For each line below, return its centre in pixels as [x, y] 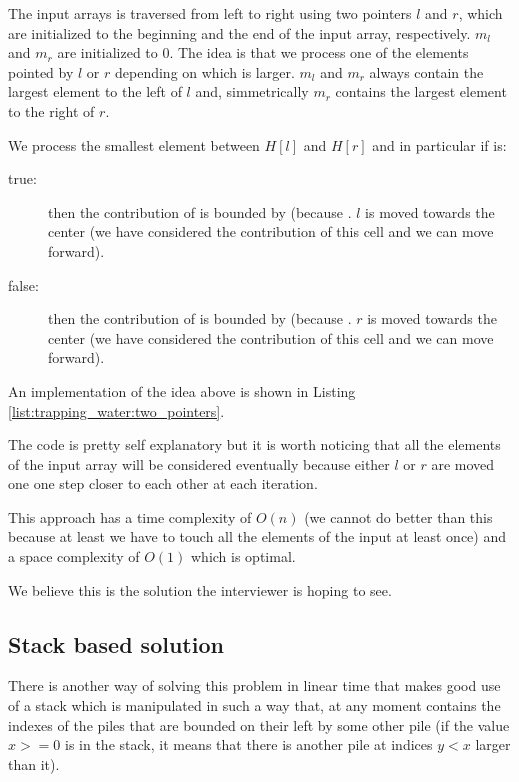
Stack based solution [116, 643]
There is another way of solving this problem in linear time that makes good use [254, 685]
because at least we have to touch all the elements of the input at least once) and [257, 536]
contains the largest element [421, 91]
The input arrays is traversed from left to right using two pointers [210, 13]
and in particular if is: [439, 144]
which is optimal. [243, 556]
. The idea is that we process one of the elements [319, 52]
